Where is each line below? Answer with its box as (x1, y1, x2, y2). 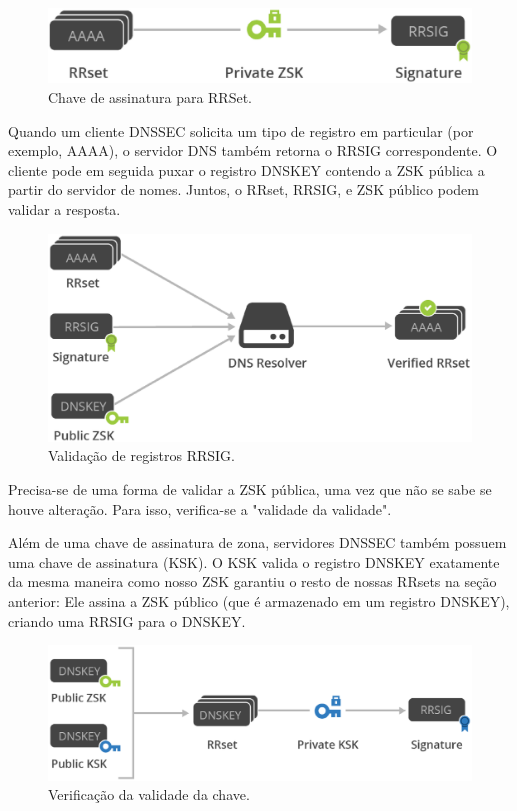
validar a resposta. (8, 198, 121, 219)
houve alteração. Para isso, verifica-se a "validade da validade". (8, 498, 392, 519)
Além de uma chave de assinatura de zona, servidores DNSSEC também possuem (8, 532, 507, 553)
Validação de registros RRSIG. (48, 445, 235, 466)
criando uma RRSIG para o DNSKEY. (8, 610, 246, 631)
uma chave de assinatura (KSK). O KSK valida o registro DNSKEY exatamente (8, 551, 500, 572)
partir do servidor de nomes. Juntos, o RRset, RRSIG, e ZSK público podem (8, 179, 479, 200)
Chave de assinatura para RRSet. (48, 86, 253, 107)
